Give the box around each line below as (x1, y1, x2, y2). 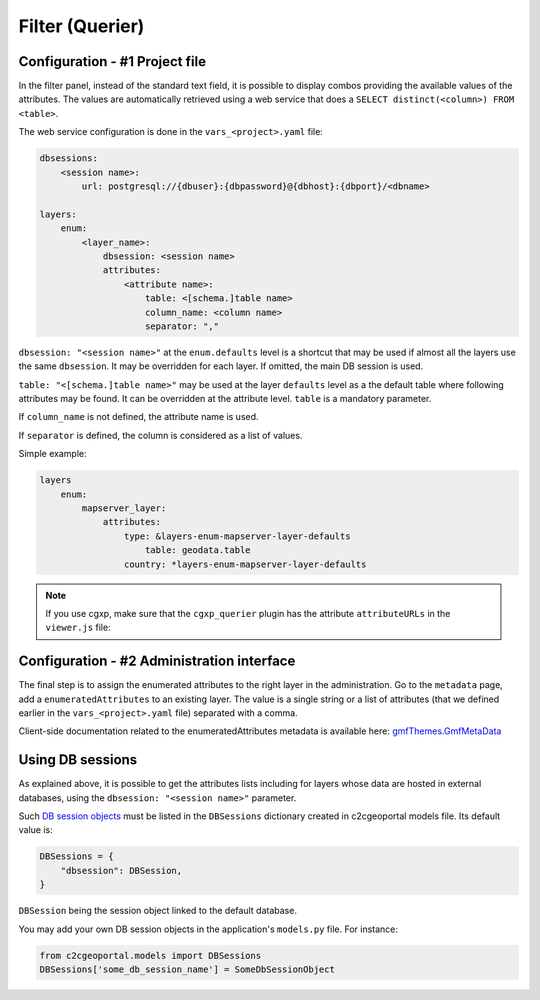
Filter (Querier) (18, 15, 145, 37)
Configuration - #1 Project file (18, 53, 207, 70)
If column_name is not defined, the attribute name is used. (18, 411, 259, 423)
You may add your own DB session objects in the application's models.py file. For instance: (18, 923, 399, 935)
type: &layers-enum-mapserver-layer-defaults (123, 530, 351, 542)
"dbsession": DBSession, (60, 865, 183, 876)
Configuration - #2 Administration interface (18, 653, 296, 670)
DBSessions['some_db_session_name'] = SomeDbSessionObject (39, 964, 335, 975)
